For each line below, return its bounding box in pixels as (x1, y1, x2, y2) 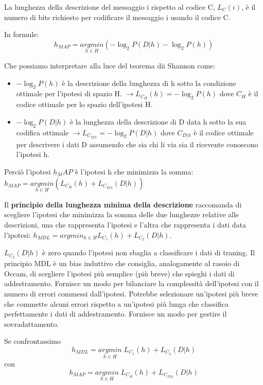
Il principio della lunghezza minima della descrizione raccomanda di (4, 199, 242, 209)
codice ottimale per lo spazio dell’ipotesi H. (16, 99, 153, 110)
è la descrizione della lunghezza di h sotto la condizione (62, 77, 236, 88)
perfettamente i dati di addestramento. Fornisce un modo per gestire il (4, 308, 227, 319)
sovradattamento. (4, 318, 59, 329)
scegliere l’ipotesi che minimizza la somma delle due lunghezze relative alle (4, 209, 239, 220)
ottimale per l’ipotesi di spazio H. (16, 88, 122, 99)
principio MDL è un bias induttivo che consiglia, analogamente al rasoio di (4, 258, 240, 269)
